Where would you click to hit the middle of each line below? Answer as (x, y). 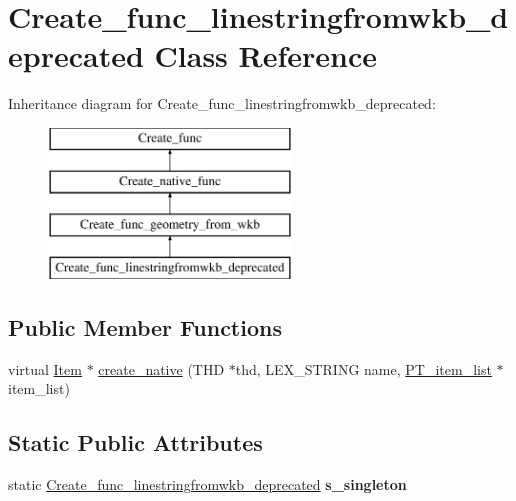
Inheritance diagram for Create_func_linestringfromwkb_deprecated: (222, 103)
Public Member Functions (145, 327)
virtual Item (45, 368)
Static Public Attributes (135, 442)
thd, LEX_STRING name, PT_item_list (363, 368)
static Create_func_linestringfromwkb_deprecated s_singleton (207, 484)
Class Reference (266, 55)
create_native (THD (161, 368)
